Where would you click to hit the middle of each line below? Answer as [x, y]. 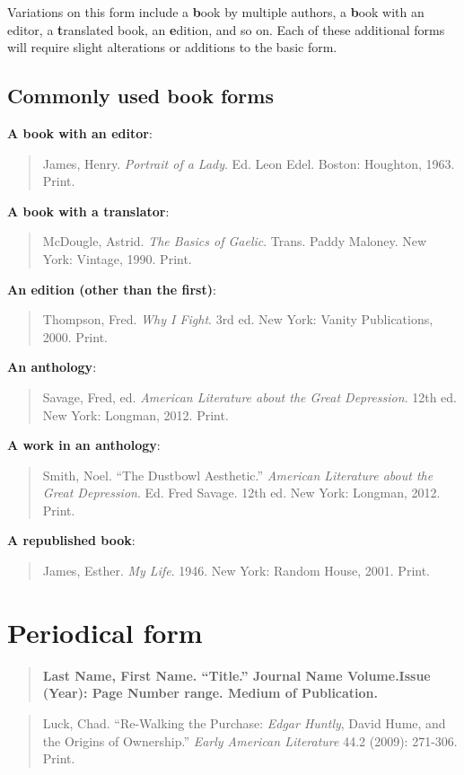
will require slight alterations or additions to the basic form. [172, 47]
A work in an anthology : [84, 445]
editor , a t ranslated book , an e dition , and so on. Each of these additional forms [226, 29]
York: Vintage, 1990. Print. [117, 258]
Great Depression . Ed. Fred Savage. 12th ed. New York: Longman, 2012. [241, 493]
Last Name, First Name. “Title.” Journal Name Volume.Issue [236, 675]
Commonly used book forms [140, 96]
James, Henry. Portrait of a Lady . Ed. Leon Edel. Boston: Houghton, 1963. [249, 163]
